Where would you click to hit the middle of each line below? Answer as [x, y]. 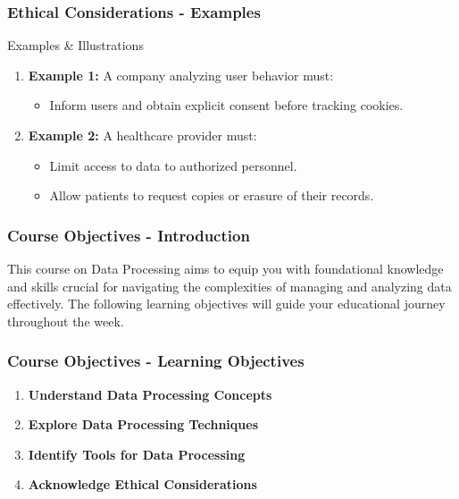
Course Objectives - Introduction [129, 235]
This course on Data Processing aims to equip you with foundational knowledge [225, 268]
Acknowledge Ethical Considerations [142, 484]
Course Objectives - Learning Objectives [156, 361]
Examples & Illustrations [75, 45]
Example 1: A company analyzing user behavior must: [181, 75]
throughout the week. [66, 321]
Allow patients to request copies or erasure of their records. [212, 195]
